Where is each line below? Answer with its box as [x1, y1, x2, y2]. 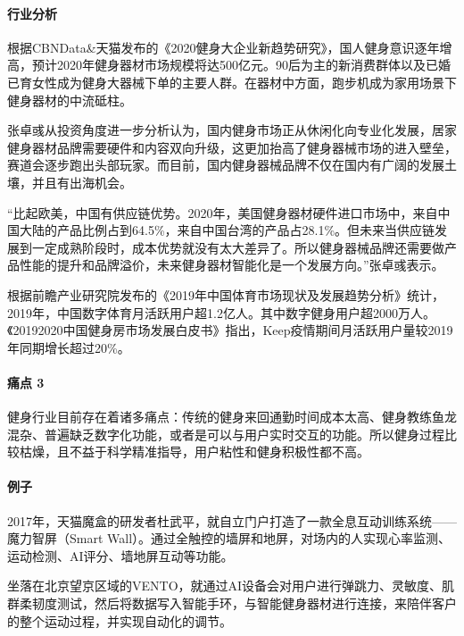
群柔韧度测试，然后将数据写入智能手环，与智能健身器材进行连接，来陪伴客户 [7, 594, 457, 613]
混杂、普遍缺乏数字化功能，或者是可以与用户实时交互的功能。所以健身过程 [7, 424, 444, 443]
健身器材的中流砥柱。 [7, 90, 132, 109]
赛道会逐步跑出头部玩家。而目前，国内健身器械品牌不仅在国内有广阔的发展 [7, 155, 444, 174]
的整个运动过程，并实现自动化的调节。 [7, 611, 232, 630]
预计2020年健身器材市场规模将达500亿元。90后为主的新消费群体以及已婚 [31, 55, 451, 74]
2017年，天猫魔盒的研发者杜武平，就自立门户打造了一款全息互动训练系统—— [7, 511, 457, 530]
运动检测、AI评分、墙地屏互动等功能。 [7, 546, 234, 565]
